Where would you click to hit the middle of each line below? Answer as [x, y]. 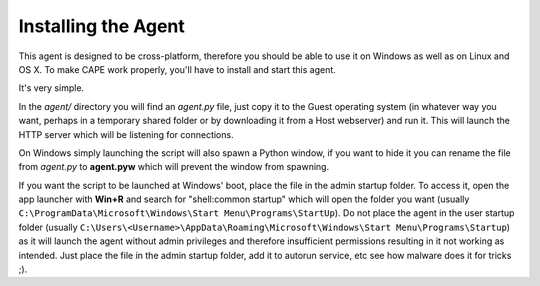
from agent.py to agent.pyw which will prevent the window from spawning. [174, 167]
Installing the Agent [101, 26]
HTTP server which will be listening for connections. [126, 134]
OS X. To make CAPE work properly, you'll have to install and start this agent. [177, 69]
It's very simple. [51, 88]
